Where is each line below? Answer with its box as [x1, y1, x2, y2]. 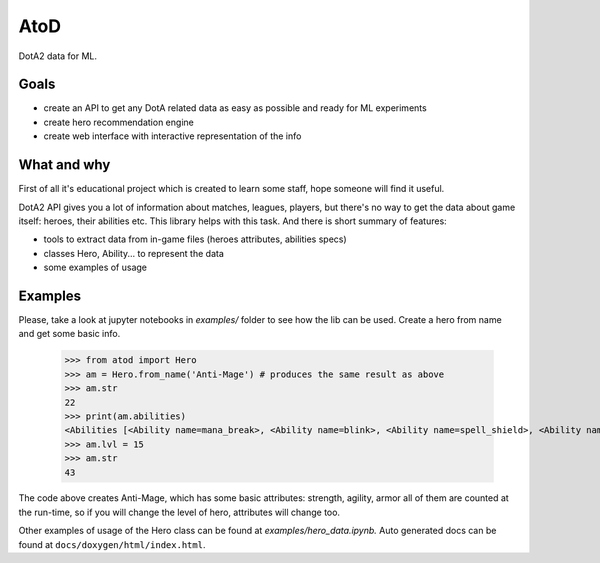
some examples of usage [43, 261, 148, 274]
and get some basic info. [18, 328, 121, 340]
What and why [18, 156, 111, 174]
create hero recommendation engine [43, 116, 194, 128]
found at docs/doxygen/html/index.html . [18, 538, 206, 550]
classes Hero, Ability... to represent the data [43, 247, 225, 259]
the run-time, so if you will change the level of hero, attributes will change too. [18, 506, 340, 518]
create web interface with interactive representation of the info [43, 130, 302, 142]
